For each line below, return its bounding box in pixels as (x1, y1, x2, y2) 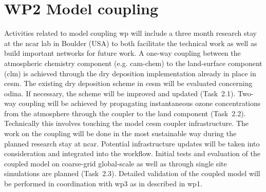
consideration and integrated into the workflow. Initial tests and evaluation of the (4, 148, 260, 159)
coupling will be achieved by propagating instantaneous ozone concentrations (18, 98, 261, 109)
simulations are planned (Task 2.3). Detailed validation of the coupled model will (4, 168, 260, 179)
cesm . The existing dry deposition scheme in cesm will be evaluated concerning (4, 78, 253, 89)
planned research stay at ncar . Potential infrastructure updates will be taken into (4, 138, 260, 148)
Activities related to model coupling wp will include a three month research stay (4, 28, 257, 38)
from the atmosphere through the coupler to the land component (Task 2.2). (4, 108, 246, 118)
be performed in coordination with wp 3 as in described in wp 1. (4, 178, 202, 189)
